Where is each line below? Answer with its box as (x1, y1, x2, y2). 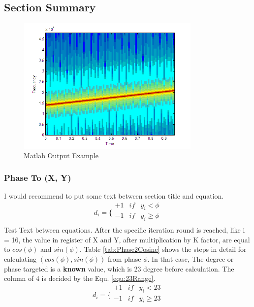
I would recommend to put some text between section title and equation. (4, 191, 224, 201)
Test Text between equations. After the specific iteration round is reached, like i (4, 225, 245, 235)
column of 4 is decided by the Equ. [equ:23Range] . (4, 273, 156, 283)
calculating (4, 254, 37, 264)
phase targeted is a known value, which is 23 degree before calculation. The (4, 263, 234, 273)
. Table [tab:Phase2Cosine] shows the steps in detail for (79, 244, 247, 254)
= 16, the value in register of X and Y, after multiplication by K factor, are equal (4, 234, 250, 244)
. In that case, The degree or (147, 254, 234, 264)
